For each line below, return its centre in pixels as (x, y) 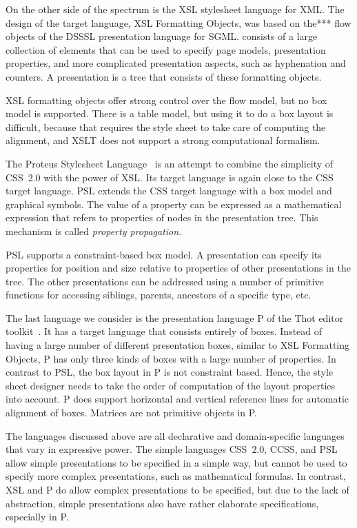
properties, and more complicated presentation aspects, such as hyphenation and (176, 63)
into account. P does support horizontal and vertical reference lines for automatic (177, 399)
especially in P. (37, 517)
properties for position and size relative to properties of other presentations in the (178, 268)
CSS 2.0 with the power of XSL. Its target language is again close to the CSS (170, 177)
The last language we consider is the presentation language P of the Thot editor (175, 317)
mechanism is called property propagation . (94, 231)
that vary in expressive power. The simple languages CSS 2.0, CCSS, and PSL (172, 449)
